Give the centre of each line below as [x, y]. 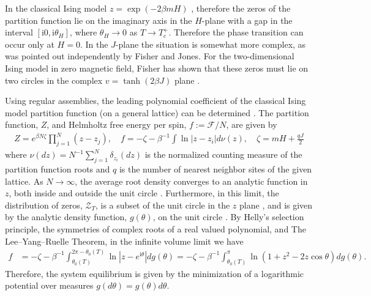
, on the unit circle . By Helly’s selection [228, 217]
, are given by [252, 124]
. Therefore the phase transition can [236, 32]
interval [19, 32]
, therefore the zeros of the [241, 8]
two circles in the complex [54, 80]
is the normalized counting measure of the [223, 154]
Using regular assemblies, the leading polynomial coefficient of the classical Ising [156, 101]
